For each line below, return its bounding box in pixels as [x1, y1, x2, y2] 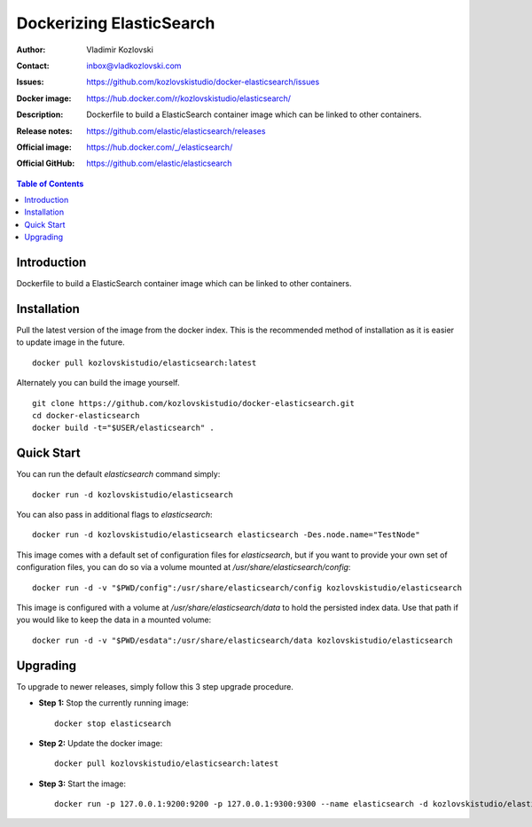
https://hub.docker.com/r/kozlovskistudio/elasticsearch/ [86, 93, 292, 104]
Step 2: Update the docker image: [38, 737, 163, 748]
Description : [16, 109, 64, 120]
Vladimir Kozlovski [86, 44, 154, 55]
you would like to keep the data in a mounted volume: [16, 614, 212, 625]
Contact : [16, 60, 51, 71]
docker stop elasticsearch [54, 718, 172, 729]
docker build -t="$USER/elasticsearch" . [32, 423, 215, 433]
